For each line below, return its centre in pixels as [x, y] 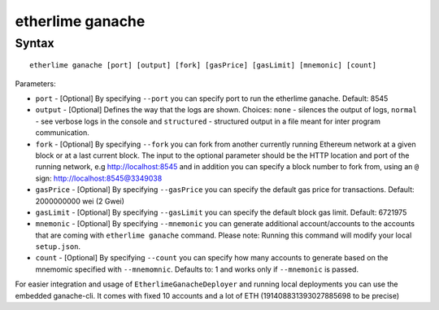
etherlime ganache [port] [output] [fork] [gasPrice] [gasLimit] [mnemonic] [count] [203, 65]
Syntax [35, 43]
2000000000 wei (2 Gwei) [80, 201]
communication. [62, 133]
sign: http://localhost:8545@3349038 [99, 178]
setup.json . [58, 247]
